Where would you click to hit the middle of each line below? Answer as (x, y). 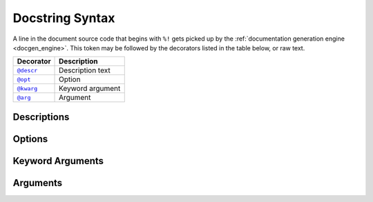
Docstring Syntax (64, 18)
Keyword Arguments (58, 161)
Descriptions (41, 117)
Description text (85, 70)
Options (30, 139)
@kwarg (27, 89)
